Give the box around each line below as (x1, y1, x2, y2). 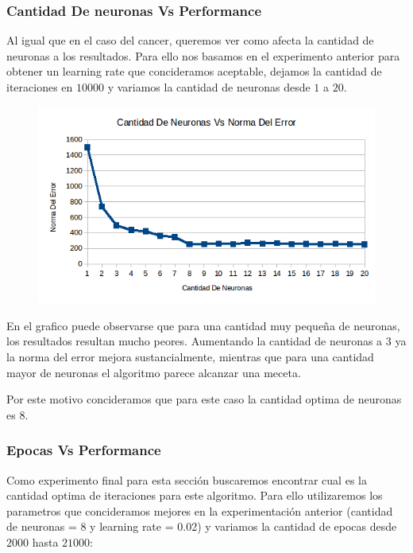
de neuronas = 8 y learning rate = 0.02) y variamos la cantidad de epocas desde (6, 518, 397, 535)
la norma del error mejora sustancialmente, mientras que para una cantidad (6, 349, 374, 365)
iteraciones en (6, 79, 73, 95)
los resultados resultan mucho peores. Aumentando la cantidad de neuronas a (6, 333, 383, 349)
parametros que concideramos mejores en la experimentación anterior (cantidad (6, 502, 393, 519)
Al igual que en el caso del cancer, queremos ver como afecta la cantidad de (6, 32, 374, 49)
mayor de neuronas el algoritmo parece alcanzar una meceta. (6, 364, 301, 380)
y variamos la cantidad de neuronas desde (107, 79, 311, 95)
